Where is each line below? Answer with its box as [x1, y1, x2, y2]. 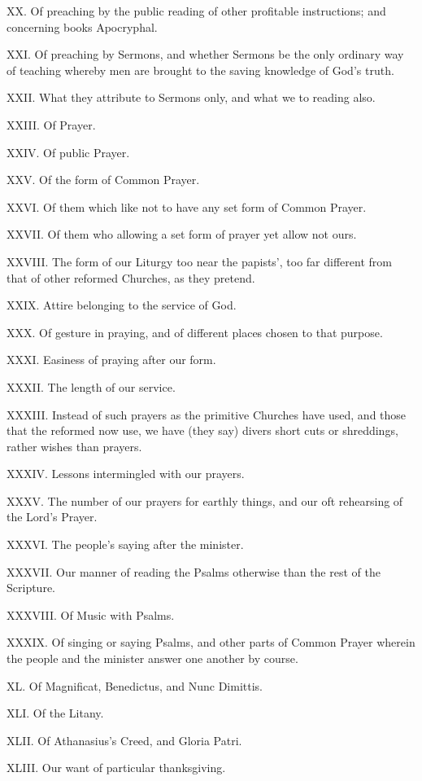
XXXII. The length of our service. [7, 378, 176, 395]
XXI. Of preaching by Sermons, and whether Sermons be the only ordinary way [7, 46, 404, 63]
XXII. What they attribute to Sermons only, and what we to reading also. [7, 89, 376, 106]
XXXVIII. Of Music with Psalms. [7, 606, 175, 623]
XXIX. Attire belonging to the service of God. [7, 296, 237, 314]
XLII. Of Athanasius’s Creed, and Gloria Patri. [7, 731, 242, 748]
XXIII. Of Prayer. [7, 116, 96, 133]
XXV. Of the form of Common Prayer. [7, 171, 200, 188]
